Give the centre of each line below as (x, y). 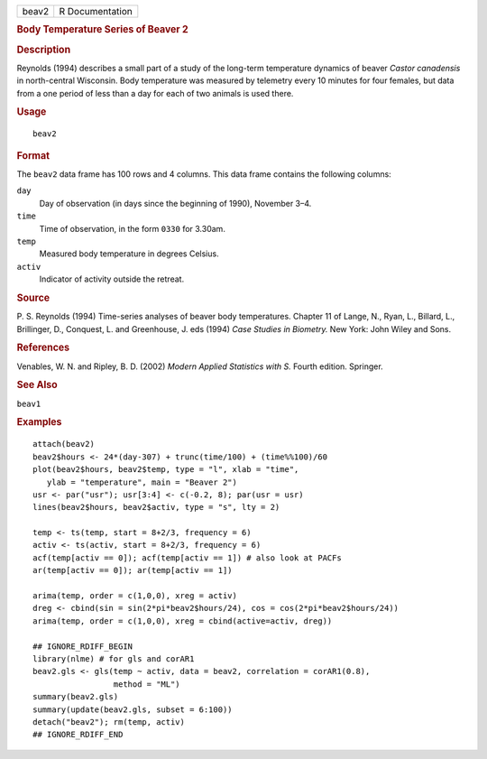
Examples (39, 422)
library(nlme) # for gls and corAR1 (114, 658)
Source (33, 298)
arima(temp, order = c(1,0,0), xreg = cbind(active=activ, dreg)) (183, 621)
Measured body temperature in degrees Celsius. (129, 254)
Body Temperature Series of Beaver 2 (102, 30)
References (43, 347)
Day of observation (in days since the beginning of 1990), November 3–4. (175, 203)
